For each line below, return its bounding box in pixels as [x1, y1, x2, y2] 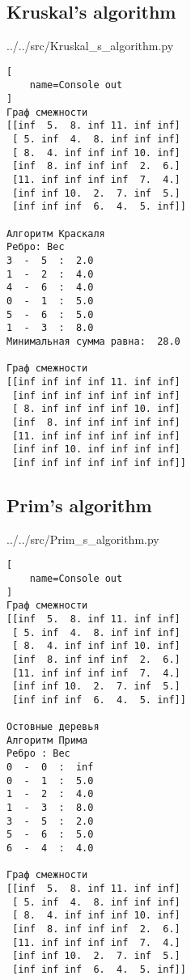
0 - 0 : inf [6, 762, 94, 774]
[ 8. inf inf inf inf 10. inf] [12, 403, 180, 415]
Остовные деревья [6, 721, 100, 733]
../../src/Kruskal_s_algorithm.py [6, 37, 174, 54]
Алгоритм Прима [6, 734, 88, 746]
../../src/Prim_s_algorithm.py [6, 530, 159, 547]
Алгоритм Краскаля [6, 227, 105, 240]
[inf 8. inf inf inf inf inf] [12, 416, 180, 428]
